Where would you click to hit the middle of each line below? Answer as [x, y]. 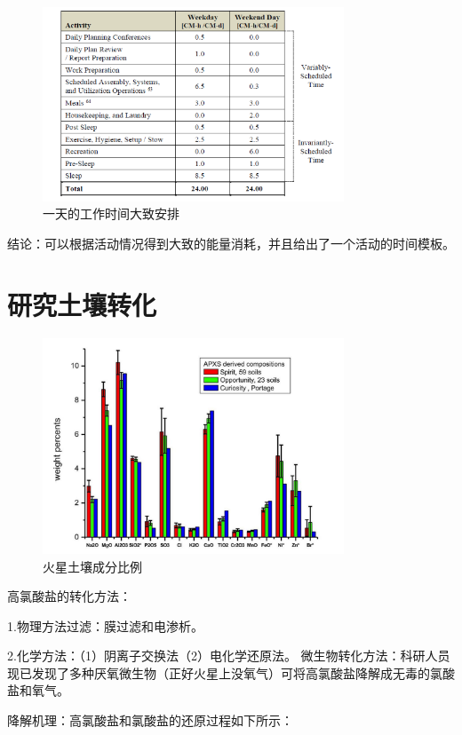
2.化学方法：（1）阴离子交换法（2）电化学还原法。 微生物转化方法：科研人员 [229, 656]
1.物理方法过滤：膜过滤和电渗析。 [105, 625]
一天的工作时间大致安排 [111, 213]
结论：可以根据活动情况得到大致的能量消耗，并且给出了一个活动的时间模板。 [231, 243]
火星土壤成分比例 [92, 566]
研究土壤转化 [82, 304]
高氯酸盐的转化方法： [69, 596]
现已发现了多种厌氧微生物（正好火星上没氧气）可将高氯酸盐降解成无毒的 [219, 672]
